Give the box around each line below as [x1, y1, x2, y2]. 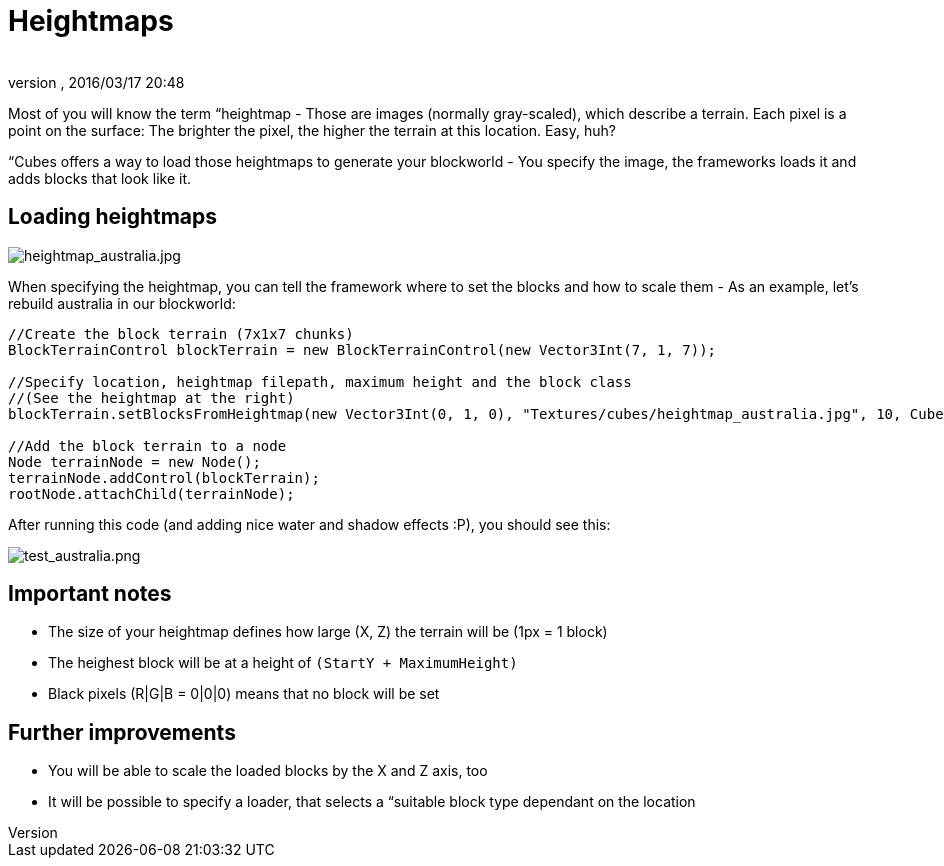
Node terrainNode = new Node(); [8, 453, 261, 470]
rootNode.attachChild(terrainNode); [8, 485, 295, 502]
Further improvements [8, 719, 236, 745]
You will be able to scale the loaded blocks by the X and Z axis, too [48, 762, 488, 780]
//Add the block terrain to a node [8, 437, 287, 454]
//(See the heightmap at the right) [8, 389, 295, 406]
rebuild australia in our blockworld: [8, 294, 236, 312]
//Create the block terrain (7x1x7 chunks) [8, 325, 354, 342]
